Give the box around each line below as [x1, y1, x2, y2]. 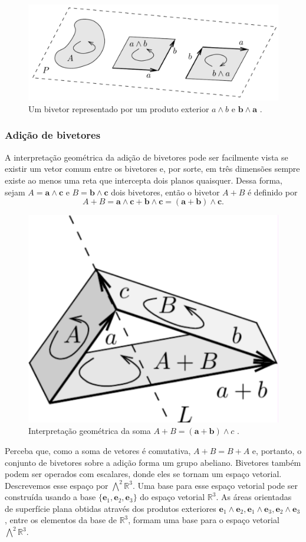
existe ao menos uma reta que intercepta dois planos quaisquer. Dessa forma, [5, 174, 283, 186]
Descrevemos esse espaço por [5, 479, 108, 491]
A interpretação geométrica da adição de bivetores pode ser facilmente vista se [5, 151, 288, 163]
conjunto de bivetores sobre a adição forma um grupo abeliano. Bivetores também [5, 456, 301, 468]
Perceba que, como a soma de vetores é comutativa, [5, 444, 191, 456]
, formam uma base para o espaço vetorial [128, 514, 279, 526]
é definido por [247, 185, 298, 198]
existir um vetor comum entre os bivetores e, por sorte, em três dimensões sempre [5, 162, 300, 175]
